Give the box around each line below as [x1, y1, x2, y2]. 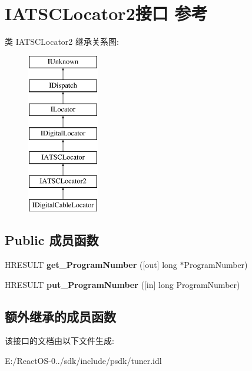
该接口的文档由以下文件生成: [5, 334, 114, 347]
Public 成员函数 [5, 231, 99, 249]
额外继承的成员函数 [5, 307, 116, 325]
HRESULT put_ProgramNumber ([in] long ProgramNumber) [5, 278, 240, 290]
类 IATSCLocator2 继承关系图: [5, 35, 119, 48]
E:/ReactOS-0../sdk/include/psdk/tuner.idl [5, 355, 162, 367]
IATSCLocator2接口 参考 [5, 1, 208, 25]
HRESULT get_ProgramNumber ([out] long [5, 259, 177, 271]
